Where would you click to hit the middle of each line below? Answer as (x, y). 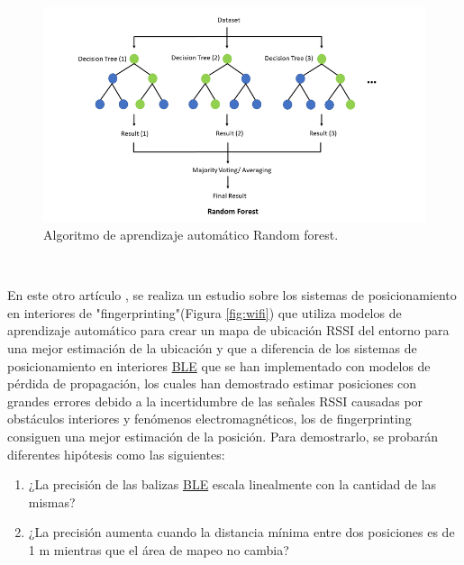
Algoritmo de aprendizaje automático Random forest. (191, 235)
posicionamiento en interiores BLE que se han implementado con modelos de (219, 365)
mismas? (52, 501)
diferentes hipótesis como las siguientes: (116, 454)
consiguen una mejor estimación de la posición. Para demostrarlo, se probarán (223, 437)
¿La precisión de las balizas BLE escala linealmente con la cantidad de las (232, 484)
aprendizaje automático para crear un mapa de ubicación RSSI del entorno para (228, 330)
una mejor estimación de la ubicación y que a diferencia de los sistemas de (212, 348)
